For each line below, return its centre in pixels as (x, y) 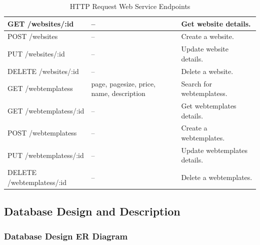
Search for (196, 83)
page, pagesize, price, (123, 83)
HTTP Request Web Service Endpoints (130, 6)
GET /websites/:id (41, 23)
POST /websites (33, 36)
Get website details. (216, 23)
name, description (118, 93)
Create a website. (207, 36)
